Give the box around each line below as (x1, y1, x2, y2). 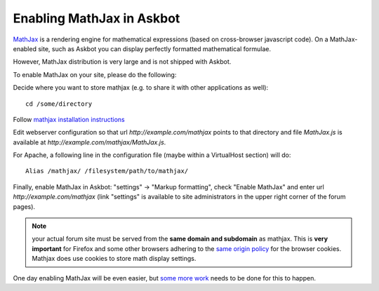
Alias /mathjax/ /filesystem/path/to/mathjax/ (25, 167, 189, 175)
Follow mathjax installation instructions (13, 115, 126, 123)
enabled (13, 44, 36, 53)
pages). (13, 202, 35, 210)
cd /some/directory (25, 100, 93, 108)
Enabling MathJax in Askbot (13, 11, 180, 26)
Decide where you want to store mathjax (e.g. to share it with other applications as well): (13, 83, 269, 92)
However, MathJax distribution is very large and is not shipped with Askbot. (13, 57, 232, 66)
